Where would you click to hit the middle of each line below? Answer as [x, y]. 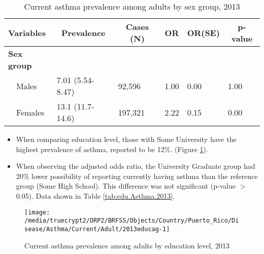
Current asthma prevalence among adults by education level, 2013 [127, 245]
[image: [37, 212]
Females [30, 112]
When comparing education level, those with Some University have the [126, 139]
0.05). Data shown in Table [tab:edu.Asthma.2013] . [95, 195]
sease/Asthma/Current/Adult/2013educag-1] [97, 229]
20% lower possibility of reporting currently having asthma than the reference [137, 176]
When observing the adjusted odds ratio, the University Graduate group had [136, 166]
